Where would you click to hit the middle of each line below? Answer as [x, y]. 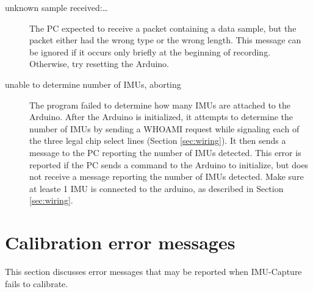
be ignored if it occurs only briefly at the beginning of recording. [150, 52]
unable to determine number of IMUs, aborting [93, 84]
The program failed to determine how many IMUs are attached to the [160, 105]
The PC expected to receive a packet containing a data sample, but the [163, 28]
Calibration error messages [120, 242]
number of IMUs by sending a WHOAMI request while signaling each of [164, 128]
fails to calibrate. [37, 283]
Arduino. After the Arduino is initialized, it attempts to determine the [161, 117]
